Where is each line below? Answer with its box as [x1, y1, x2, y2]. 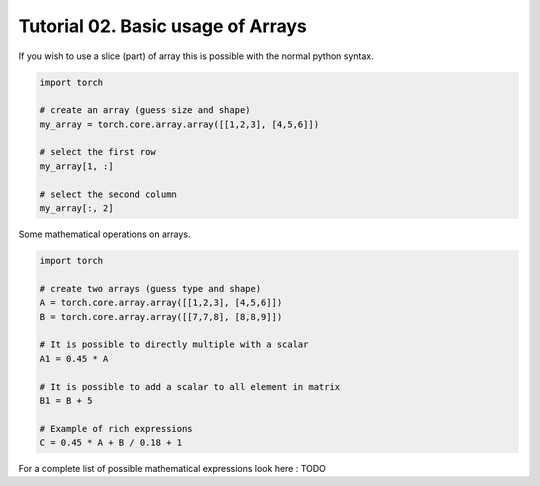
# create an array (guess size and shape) [39, 105, 251, 116]
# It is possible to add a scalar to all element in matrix [39, 381, 341, 392]
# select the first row [39, 146, 157, 158]
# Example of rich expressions [39, 423, 194, 434]
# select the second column [39, 188, 177, 200]
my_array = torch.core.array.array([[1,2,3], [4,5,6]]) [39, 118, 320, 130]
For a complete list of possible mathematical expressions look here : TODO [18, 463, 327, 475]
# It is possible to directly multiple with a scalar [39, 339, 309, 350]
